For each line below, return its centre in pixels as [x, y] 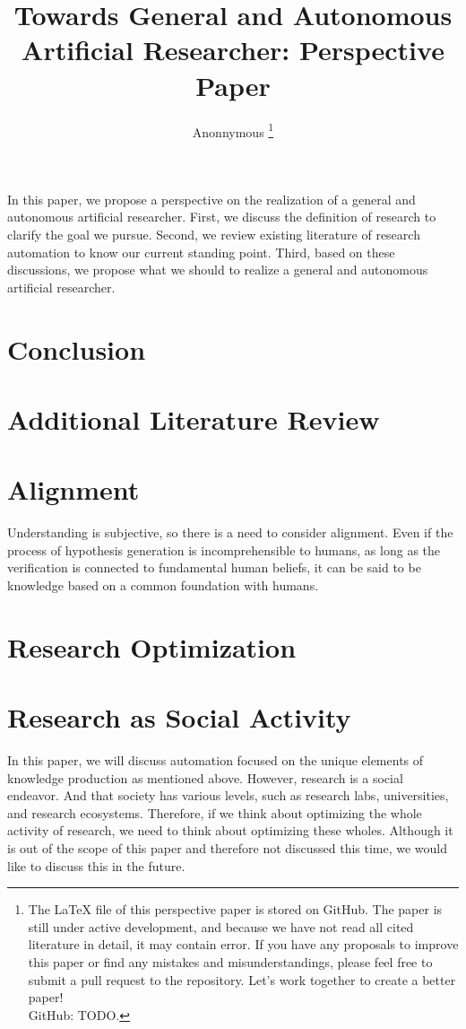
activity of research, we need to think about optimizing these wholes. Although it [230, 830]
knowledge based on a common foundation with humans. [163, 584]
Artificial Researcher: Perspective [233, 50]
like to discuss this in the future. [96, 865]
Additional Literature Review [194, 419]
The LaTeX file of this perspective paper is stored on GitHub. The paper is [235, 909]
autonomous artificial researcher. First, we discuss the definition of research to [222, 217]
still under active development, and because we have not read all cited [221, 926]
